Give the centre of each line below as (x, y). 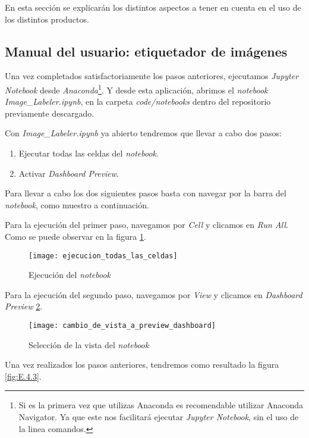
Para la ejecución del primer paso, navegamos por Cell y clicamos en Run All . (146, 225)
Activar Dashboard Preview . (69, 173)
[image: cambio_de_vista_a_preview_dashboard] (122, 326)
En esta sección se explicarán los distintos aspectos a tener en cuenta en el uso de (153, 7)
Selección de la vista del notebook (89, 344)
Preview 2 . (24, 306)
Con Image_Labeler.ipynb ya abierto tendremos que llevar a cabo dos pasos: (143, 133)
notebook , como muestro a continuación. (77, 204)
